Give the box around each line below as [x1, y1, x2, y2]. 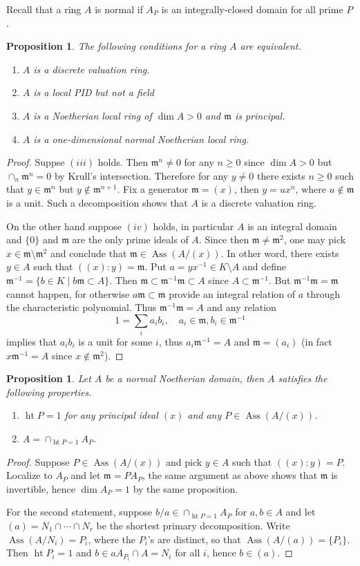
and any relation [207, 300, 276, 314]
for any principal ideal [64, 408, 158, 422]
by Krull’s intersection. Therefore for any [54, 168, 229, 182]
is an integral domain [247, 218, 337, 233]
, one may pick [283, 232, 346, 247]
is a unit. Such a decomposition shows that [6, 195, 188, 209]
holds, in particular [153, 218, 234, 233]
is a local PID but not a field [33, 85, 155, 100]
